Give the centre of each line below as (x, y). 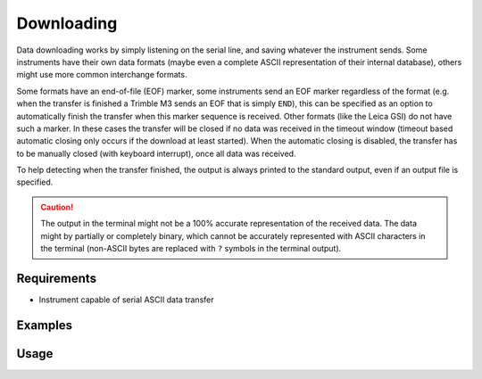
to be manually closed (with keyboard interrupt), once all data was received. (156, 153)
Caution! (57, 207)
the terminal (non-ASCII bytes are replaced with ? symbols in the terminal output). (191, 249)
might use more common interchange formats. (102, 75)
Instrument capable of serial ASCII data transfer (126, 300)
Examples (45, 325)
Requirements (57, 278)
